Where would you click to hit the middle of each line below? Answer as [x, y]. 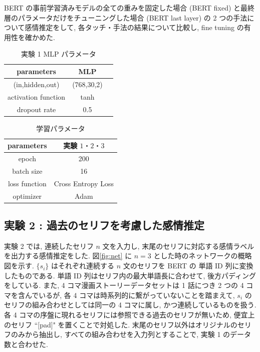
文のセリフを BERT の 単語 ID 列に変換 [188, 266]
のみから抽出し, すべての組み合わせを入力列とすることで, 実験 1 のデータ [131, 334]
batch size [27, 170]
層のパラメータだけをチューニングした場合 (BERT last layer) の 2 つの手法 [126, 17]
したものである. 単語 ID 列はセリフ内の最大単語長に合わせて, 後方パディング [130, 275]
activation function [37, 96]
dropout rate [36, 109]
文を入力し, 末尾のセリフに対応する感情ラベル [178, 246]
